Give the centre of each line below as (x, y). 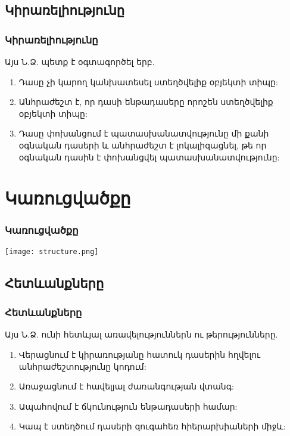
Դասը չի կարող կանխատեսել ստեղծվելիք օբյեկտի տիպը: (148, 81)
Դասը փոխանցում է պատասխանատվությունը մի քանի (144, 133)
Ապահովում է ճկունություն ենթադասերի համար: (128, 406)
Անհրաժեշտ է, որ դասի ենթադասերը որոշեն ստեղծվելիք (146, 102)
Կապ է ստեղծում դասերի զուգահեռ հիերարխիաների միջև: (152, 426)
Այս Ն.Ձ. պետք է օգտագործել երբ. (80, 61)
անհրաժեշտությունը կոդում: (82, 366)
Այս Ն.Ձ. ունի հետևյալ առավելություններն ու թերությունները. (141, 334)
